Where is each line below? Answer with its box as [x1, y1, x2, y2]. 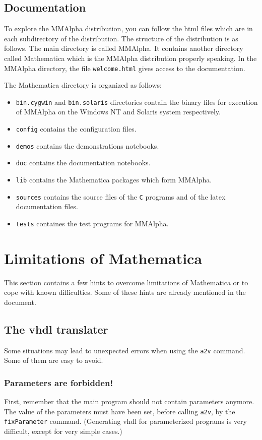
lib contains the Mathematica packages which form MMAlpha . [16, 174, 212, 185]
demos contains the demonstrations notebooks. [16, 140, 159, 151]
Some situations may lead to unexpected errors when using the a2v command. [4, 345, 245, 355]
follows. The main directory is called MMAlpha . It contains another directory [4, 43, 243, 53]
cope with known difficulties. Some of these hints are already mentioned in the [4, 287, 246, 297]
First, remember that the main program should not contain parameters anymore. [4, 396, 254, 407]
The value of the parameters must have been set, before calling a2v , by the [4, 406, 235, 416]
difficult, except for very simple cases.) [4, 426, 122, 436]
